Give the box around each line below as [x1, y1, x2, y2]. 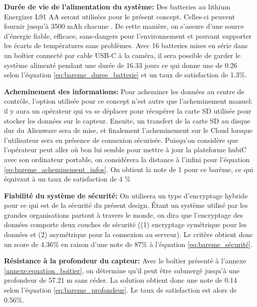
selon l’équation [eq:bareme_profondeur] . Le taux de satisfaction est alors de [4, 285, 237, 295]
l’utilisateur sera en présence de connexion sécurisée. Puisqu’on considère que [4, 134, 238, 145]
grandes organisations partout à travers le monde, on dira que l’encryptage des [4, 209, 243, 220]
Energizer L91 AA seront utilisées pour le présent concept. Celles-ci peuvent [4, 11, 235, 21]
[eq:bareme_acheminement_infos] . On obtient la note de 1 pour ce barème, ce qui [4, 164, 254, 174]
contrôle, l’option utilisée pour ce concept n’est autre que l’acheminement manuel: [4, 96, 253, 106]
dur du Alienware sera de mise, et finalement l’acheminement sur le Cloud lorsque [4, 125, 253, 135]
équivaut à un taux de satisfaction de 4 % [4, 174, 131, 184]
